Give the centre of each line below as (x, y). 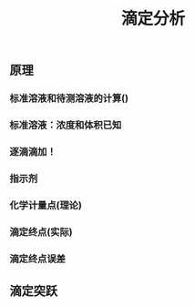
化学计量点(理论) (46, 205)
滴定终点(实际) (41, 231)
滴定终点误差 (38, 259)
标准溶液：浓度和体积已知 (66, 126)
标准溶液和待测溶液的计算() (69, 98)
